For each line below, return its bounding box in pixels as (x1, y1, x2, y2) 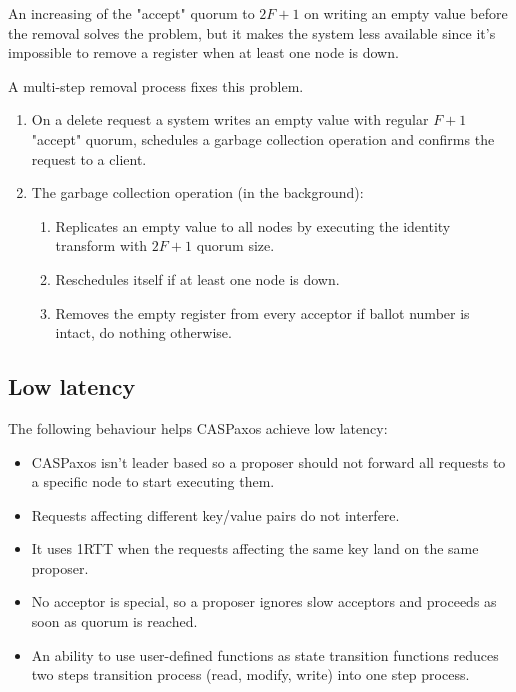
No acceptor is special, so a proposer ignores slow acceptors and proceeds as (31, 591, 497, 612)
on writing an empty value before (304, 3, 508, 23)
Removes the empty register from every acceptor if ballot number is (55, 302, 470, 323)
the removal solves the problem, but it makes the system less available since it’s (8, 22, 496, 43)
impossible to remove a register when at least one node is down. (8, 42, 399, 63)
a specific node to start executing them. (31, 471, 275, 492)
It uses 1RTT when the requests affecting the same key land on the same (31, 538, 479, 559)
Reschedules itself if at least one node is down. (55, 268, 340, 289)
